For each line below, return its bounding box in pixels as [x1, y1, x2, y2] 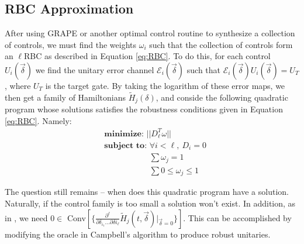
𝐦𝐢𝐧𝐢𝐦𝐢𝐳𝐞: [104, 129, 144, 138]
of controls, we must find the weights [5, 38, 137, 50]
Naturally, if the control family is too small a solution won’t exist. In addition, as [5, 197, 296, 209]
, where [5, 79, 31, 91]
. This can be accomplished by [183, 211, 292, 224]
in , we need [5, 211, 48, 224]
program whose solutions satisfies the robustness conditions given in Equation [5, 103, 283, 115]
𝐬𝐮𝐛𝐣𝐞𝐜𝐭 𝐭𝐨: [104, 141, 147, 150]
